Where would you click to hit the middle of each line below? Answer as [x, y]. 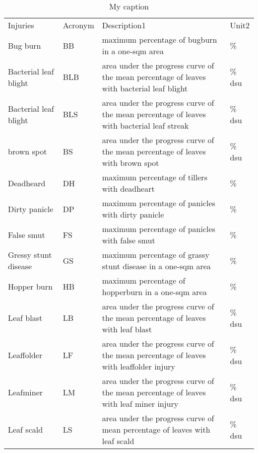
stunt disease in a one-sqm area [156, 266]
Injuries [21, 25]
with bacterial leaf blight [145, 88]
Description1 [124, 25]
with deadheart [128, 189]
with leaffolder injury [139, 366]
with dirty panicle [133, 214]
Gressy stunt [30, 255]
